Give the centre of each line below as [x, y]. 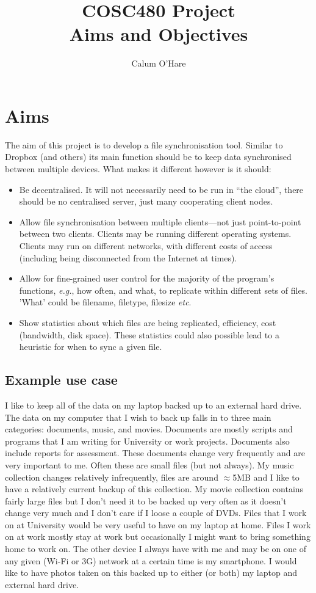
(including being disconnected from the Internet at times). [128, 257]
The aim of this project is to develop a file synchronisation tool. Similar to [144, 144]
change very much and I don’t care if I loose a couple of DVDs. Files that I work [156, 513]
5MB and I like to [266, 477]
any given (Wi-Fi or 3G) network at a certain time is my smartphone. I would [151, 560]
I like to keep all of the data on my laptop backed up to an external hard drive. [153, 405]
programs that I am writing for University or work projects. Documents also [147, 441]
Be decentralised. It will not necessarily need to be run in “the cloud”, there [161, 189]
